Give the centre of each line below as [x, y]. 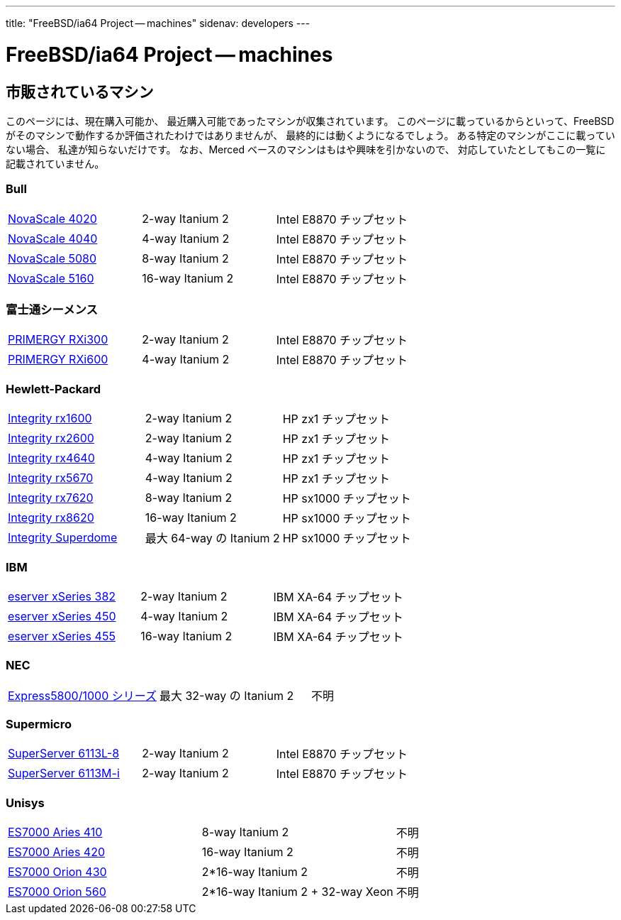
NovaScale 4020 [52, 218]
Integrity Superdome [63, 538]
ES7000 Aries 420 [57, 852]
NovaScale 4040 [53, 238]
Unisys [25, 803]
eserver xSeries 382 [62, 596]
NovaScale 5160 [51, 278]
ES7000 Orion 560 [57, 892]
